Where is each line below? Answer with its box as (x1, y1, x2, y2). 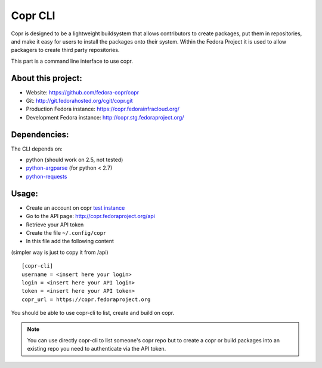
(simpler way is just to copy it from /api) (11, 249, 109, 256)
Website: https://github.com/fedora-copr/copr (26, 88, 140, 96)
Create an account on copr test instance (26, 204, 125, 211)
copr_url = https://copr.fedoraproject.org (21, 296, 151, 303)
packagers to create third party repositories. (11, 47, 120, 54)
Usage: (11, 188, 39, 198)
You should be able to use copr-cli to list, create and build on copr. (11, 309, 175, 317)
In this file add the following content (26, 238, 114, 245)
